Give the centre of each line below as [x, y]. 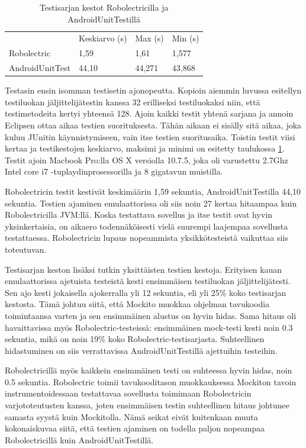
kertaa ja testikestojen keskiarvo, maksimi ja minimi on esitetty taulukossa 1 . [145, 148]
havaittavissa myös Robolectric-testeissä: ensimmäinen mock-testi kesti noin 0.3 [149, 327]
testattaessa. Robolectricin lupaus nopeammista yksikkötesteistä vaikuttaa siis [146, 238]
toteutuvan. [26, 249]
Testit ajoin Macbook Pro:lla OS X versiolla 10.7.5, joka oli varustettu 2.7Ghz [146, 159]
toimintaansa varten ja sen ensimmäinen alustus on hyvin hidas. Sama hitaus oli [151, 315]
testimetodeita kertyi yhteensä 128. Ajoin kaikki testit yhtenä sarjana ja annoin [149, 113]
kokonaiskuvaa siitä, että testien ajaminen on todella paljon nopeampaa [135, 428]
